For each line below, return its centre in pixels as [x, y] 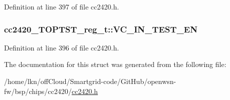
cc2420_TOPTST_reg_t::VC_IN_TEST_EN [101, 29]
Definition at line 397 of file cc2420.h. [62, 6]
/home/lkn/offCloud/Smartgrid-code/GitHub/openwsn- [90, 81]
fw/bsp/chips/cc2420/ [38, 91]
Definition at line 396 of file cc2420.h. [62, 47]
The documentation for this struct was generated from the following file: [115, 64]
